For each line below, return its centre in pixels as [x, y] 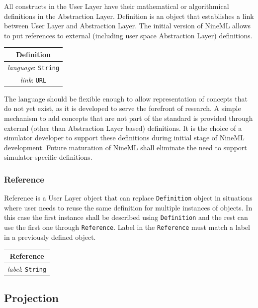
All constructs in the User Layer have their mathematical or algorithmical [117, 6]
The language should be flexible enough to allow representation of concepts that [126, 98]
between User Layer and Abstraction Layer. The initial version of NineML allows [128, 26]
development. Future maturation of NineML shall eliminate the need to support [126, 147]
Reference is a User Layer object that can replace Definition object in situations [128, 198]
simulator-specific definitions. [48, 157]
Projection [31, 298]
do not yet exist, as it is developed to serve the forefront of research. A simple [123, 108]
